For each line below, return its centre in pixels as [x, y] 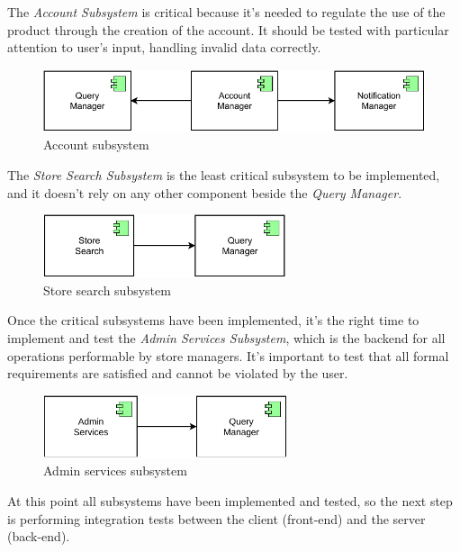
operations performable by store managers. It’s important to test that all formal [228, 355]
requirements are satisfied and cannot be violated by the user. [178, 373]
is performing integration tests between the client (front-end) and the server [216, 518]
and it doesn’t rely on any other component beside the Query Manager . [205, 192]
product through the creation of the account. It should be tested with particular [228, 29]
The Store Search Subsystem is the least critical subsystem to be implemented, [224, 174]
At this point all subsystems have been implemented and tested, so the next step [230, 500]
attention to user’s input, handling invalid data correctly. [164, 47]
